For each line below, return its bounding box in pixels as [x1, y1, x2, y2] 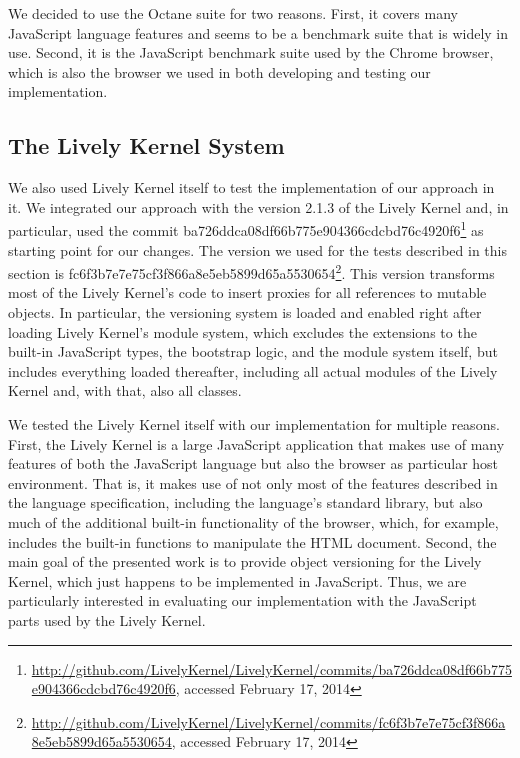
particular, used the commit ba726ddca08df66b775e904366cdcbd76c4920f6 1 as [8, 217, 484, 241]
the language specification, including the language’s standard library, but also [8, 492, 483, 513]
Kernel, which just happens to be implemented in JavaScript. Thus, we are [8, 570, 467, 591]
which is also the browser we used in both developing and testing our [8, 61, 431, 82]
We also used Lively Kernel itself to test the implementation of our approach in [8, 177, 495, 198]
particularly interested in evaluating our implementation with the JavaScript [8, 590, 477, 611]
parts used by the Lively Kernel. [8, 609, 206, 630]
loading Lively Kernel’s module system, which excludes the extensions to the [8, 321, 477, 342]
